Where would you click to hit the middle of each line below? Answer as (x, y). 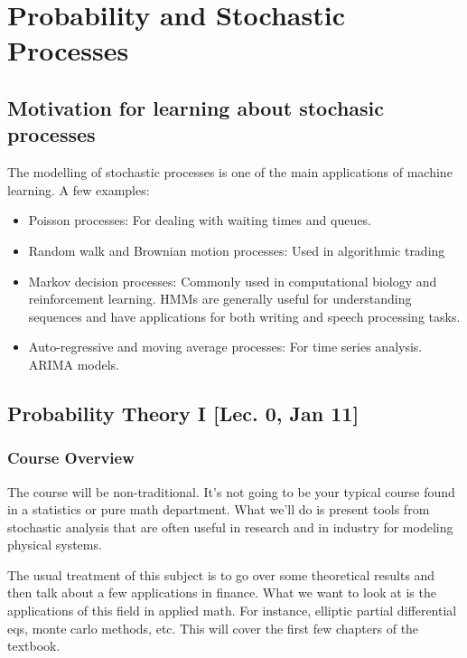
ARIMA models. (74, 364)
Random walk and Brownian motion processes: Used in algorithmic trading (237, 250)
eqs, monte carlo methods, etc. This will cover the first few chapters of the (213, 628)
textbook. (34, 646)
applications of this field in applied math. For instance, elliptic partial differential (232, 611)
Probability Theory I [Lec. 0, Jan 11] (183, 413)
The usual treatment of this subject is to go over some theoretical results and (221, 574)
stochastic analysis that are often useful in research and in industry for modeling (230, 526)
